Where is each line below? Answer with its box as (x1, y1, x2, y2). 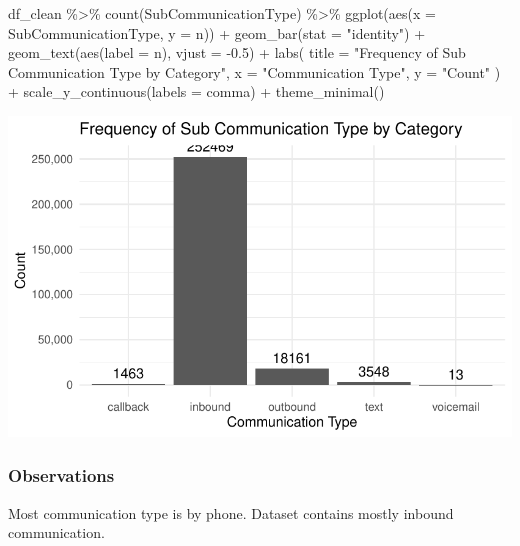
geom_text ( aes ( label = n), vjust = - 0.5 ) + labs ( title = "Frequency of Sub (8, 42, 466, 63)
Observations (8, 463, 115, 488)
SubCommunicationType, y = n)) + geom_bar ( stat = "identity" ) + (8, 22, 426, 43)
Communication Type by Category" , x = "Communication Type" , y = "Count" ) (8, 61, 501, 82)
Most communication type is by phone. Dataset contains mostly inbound (8, 502, 454, 523)
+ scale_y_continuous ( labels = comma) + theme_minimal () (8, 81, 385, 102)
